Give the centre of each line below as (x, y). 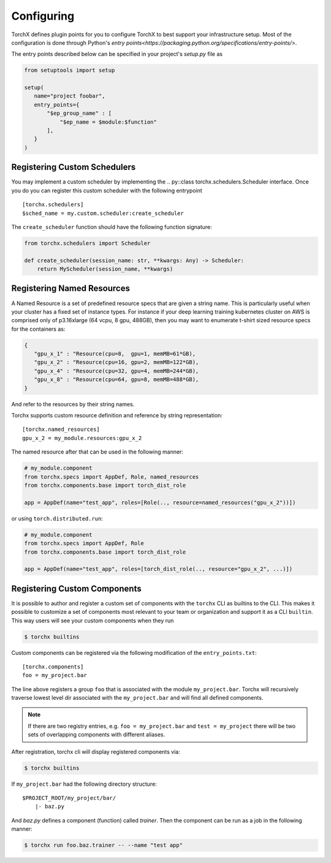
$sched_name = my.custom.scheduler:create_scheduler (103, 213)
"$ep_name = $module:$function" (108, 122)
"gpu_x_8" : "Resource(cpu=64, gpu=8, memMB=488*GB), (116, 380)
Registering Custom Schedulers (74, 167)
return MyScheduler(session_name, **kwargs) (105, 269)
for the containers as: (38, 329)
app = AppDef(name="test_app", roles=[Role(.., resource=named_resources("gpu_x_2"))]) (160, 502)
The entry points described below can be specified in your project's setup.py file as (117, 54)
